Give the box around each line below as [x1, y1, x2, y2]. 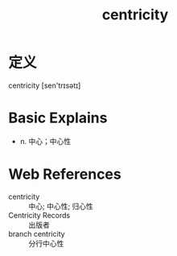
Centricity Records [8, 210, 71, 220]
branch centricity [8, 229, 66, 238]
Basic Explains [8, 109, 108, 127]
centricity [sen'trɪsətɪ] [8, 81, 81, 90]
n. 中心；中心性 [19, 136, 72, 146]
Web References [8, 165, 122, 184]
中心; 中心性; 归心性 [28, 201, 94, 211]
